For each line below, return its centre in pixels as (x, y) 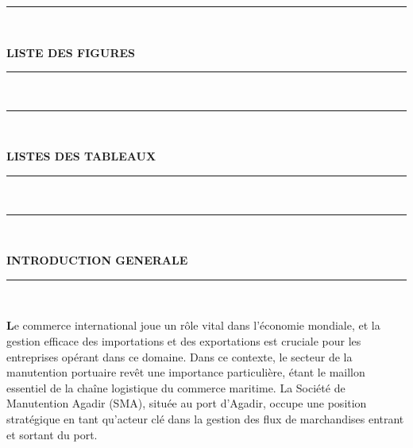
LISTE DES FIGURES (71, 52)
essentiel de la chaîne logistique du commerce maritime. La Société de (176, 387)
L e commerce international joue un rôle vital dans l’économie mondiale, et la (193, 325)
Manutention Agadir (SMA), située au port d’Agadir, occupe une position (187, 403)
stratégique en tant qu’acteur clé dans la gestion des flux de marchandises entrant (205, 418)
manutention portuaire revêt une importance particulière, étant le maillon (186, 372)
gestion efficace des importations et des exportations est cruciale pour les (184, 340)
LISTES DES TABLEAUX (81, 156)
